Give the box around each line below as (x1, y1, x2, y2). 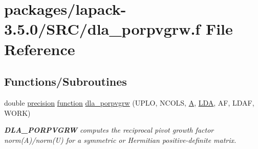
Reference (4, 38, 75, 59)
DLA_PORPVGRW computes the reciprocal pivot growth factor (4, 125, 214, 135)
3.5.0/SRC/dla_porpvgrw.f (4, 18, 201, 39)
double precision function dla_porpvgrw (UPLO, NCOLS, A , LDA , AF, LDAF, (4, 97, 254, 108)
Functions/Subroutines (4, 73, 127, 89)
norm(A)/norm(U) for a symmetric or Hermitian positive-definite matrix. (4, 134, 236, 145)
